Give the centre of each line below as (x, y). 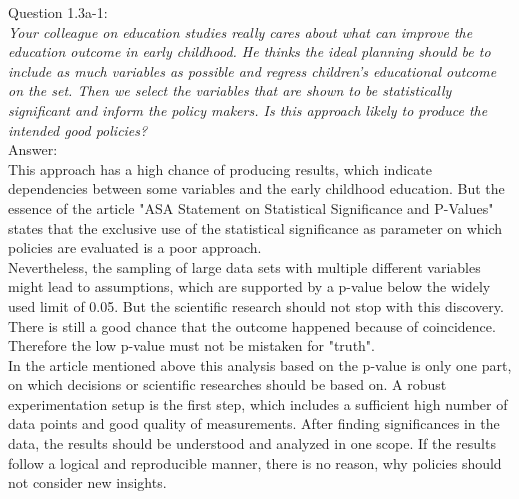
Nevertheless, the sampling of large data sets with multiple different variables (244, 266)
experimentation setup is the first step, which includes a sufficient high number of (258, 403)
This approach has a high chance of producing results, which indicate (220, 168)
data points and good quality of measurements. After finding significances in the (254, 423)
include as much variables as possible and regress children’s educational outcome (252, 70)
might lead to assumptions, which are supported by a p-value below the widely (249, 286)
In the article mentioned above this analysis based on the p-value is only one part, (260, 364)
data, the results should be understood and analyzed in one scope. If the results (252, 443)
